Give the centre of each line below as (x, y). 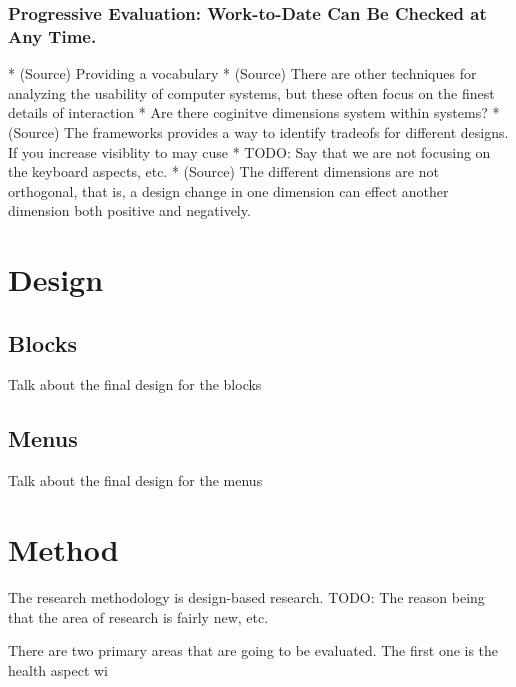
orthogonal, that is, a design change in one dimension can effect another (228, 190)
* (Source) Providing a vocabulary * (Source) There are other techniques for (242, 73)
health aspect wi (58, 669)
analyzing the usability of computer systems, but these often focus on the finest (251, 92)
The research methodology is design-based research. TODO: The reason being (246, 596)
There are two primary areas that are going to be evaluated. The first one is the (253, 650)
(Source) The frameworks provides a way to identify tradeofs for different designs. (258, 131)
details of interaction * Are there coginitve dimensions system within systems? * (254, 112)
